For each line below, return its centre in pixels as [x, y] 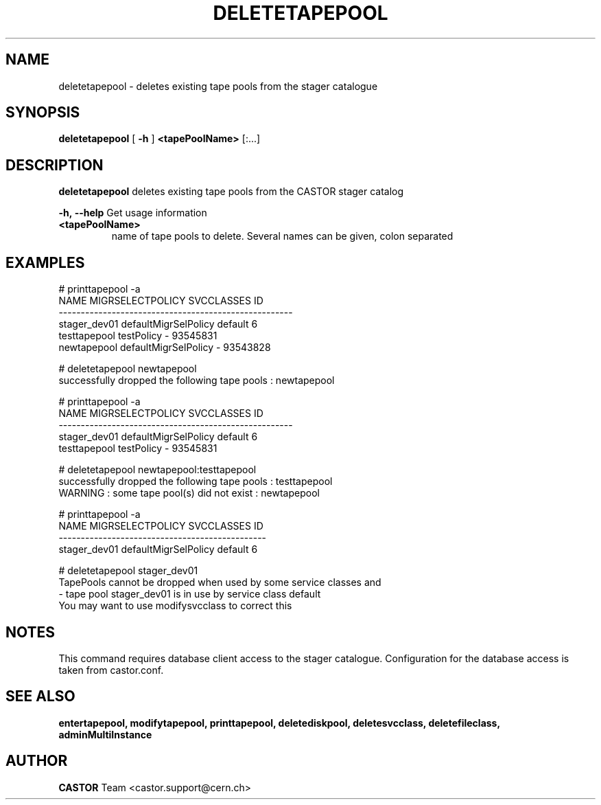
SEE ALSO [40, 696]
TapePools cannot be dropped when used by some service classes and [220, 582]
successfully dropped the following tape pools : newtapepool [197, 381]
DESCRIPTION [55, 165]
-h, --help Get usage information [133, 213]
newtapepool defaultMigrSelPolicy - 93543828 [165, 348]
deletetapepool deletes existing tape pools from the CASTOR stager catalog [231, 192]
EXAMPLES [45, 262]
